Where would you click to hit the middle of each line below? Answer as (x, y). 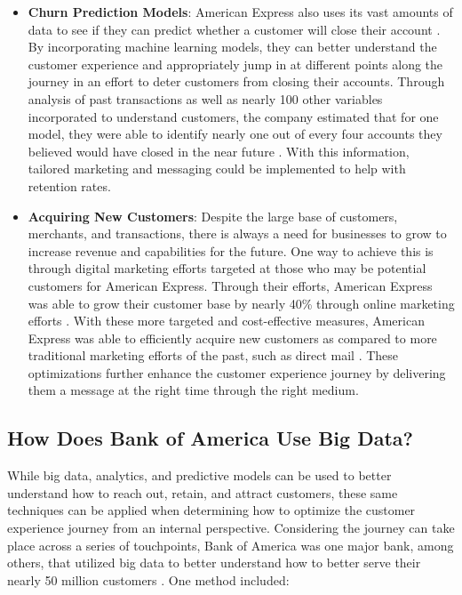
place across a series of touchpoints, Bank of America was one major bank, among (231, 545)
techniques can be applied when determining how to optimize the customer (211, 510)
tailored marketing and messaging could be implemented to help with (217, 169)
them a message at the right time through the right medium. (193, 390)
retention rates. (69, 185)
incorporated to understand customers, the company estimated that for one (233, 116)
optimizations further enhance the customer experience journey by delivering (237, 372)
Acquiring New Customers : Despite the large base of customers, (213, 216)
